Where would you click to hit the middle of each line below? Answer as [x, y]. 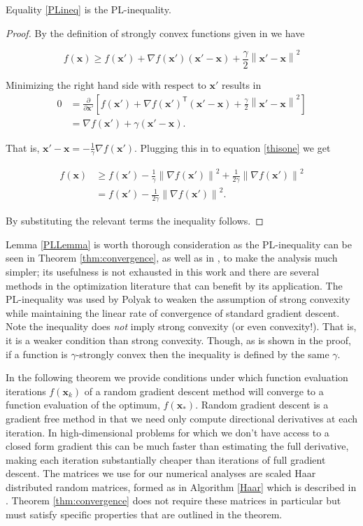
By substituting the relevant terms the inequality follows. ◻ [135, 221]
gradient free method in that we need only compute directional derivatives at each [182, 418]
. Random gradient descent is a [262, 405]
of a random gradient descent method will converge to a [204, 391]
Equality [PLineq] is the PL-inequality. [88, 9]
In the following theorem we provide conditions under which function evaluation [177, 377]
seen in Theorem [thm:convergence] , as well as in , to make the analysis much [172, 258]
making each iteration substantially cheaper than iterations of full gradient [166, 459]
